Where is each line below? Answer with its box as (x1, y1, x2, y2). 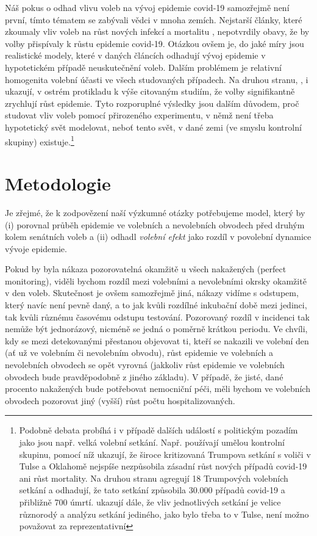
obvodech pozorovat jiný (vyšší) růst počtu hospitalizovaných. (5, 394, 235, 407)
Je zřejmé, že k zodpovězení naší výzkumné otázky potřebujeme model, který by (5, 206, 305, 219)
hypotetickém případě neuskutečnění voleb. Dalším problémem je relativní (5, 60, 282, 73)
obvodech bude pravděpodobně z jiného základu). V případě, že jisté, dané (5, 370, 283, 383)
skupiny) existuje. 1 (5, 133, 74, 148)
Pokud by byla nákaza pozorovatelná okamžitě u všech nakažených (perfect (5, 263, 287, 275)
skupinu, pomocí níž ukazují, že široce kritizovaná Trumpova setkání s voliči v (19, 447, 311, 460)
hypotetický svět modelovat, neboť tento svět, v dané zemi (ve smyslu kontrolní (5, 120, 302, 133)
